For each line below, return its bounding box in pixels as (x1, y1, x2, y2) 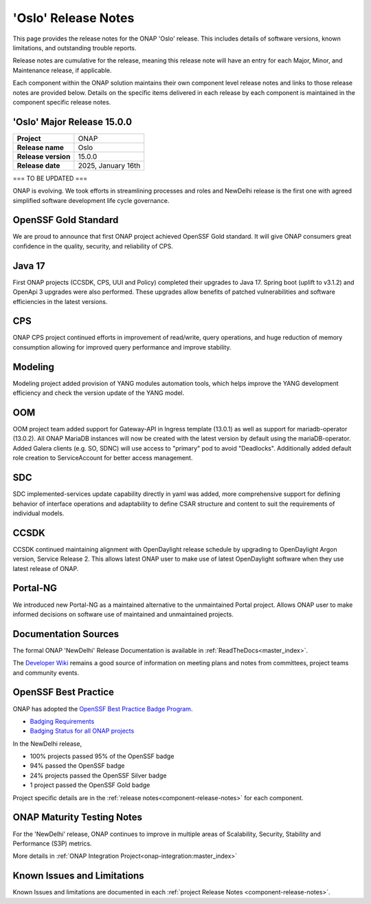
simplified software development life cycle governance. (12, 196, 170, 204)
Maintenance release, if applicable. (12, 66, 113, 74)
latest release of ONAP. (12, 564, 79, 572)
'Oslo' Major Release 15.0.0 (12, 116, 133, 127)
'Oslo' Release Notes (12, 10, 135, 25)
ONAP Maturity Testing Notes (12, 812, 143, 824)
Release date (16, 160, 60, 170)
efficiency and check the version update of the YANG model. (12, 389, 185, 397)
